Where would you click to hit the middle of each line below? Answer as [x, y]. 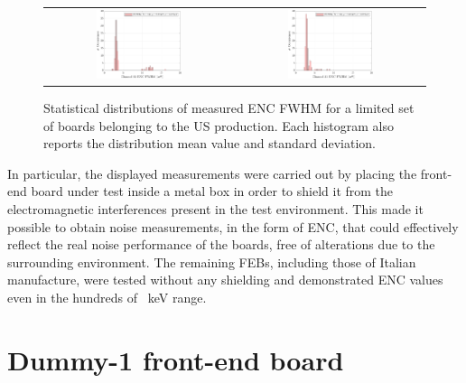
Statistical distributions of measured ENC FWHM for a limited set [229, 108]
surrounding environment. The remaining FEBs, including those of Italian [212, 262]
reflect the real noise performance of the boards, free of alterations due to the [221, 244]
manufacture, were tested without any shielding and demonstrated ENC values [225, 280]
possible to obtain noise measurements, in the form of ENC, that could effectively [233, 226]
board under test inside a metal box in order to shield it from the [212, 191]
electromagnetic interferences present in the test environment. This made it [215, 209]
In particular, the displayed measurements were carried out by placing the [212, 173]
